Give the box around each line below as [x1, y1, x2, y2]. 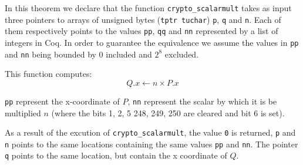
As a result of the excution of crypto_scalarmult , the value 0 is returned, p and [5, 126, 296, 139]
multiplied [5, 106, 41, 119]
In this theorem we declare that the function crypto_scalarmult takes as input [5, 2, 292, 14]
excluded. [164, 48, 199, 60]
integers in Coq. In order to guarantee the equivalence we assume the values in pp [5, 36, 299, 48]
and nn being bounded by [5, 48, 96, 60]
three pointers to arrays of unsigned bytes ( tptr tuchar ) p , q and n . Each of [5, 13, 281, 25]
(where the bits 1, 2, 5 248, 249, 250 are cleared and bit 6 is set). [51, 106, 285, 119]
